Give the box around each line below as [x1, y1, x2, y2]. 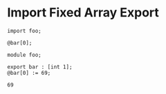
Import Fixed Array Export [7, 5, 159, 21]
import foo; [7, 27, 41, 34]
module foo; [7, 51, 41, 58]
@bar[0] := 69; [7, 69, 51, 76]
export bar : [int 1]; [7, 63, 73, 70]
